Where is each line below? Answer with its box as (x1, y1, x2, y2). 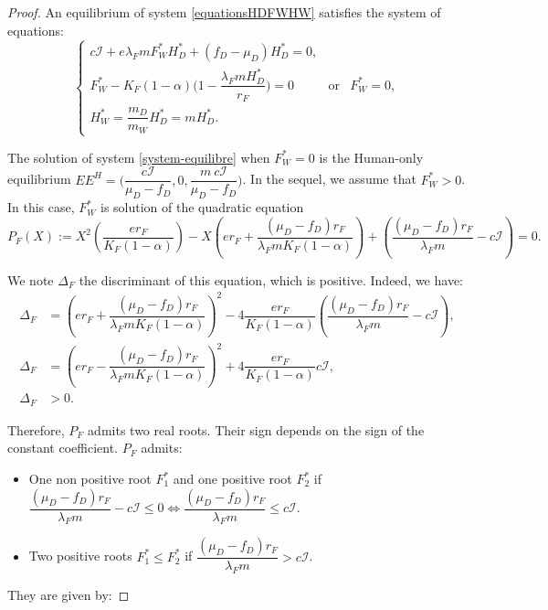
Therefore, (7, 420, 65, 439)
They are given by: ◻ (7, 585, 130, 605)
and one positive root (173, 469, 292, 487)
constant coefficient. (7, 438, 119, 457)
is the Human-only (319, 147, 424, 166)
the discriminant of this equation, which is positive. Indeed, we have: (79, 270, 463, 289)
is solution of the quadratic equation (100, 198, 304, 217)
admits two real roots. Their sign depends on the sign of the (88, 420, 425, 439)
